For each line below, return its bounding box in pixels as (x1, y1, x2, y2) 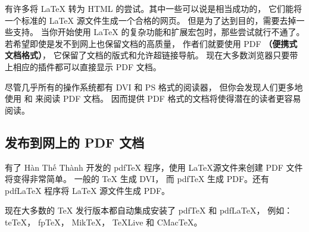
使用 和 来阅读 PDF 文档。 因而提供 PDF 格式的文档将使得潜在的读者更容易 (5, 92, 301, 105)
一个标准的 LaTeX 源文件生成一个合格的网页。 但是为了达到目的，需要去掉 (5, 14, 296, 26)
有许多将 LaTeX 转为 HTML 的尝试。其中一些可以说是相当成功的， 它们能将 (5, 2, 302, 14)
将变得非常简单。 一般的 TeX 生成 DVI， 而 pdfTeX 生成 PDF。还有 (5, 173, 270, 185)
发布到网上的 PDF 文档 (5, 133, 145, 151)
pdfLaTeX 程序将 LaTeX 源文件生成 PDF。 (5, 184, 170, 196)
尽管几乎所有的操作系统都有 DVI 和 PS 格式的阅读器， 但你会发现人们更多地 (5, 80, 303, 93)
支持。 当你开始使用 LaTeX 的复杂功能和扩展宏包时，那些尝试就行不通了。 (13, 26, 305, 38)
